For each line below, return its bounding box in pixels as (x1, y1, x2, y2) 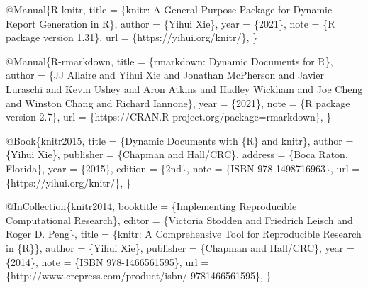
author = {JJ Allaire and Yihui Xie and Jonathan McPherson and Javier (6, 67, 324, 82)
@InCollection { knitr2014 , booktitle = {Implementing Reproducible (6, 199, 297, 214)
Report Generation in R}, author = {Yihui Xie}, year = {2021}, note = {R (6, 16, 335, 31)
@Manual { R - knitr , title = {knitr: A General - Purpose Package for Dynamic (6, 2, 333, 16)
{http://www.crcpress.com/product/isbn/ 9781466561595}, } (6, 268, 272, 283)
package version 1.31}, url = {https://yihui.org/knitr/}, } (6, 30, 258, 45)
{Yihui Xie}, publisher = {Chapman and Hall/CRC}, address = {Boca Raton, (6, 147, 348, 162)
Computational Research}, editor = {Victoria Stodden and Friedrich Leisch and (6, 212, 353, 227)
